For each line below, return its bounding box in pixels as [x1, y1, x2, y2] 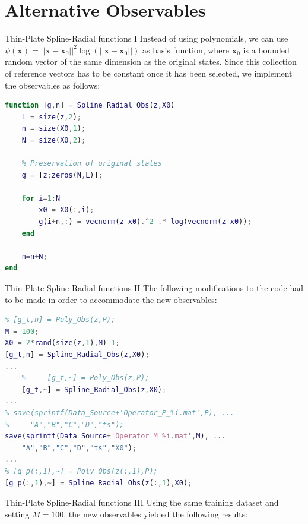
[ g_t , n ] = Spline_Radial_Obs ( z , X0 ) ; [5, 350, 150, 359]
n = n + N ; [21, 252, 47, 261]
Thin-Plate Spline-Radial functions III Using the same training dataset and [5, 496, 279, 509]
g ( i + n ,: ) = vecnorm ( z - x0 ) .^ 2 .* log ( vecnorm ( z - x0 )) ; [39, 217, 252, 226]
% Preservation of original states [21, 159, 162, 168]
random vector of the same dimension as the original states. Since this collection [5, 55, 297, 68]
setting [5, 507, 30, 520]
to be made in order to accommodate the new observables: [5, 293, 217, 305]
